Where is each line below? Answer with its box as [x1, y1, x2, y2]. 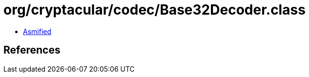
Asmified [23, 27, 52, 36]
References [3, 44, 61, 57]
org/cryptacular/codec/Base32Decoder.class [3, 1, 306, 18]
